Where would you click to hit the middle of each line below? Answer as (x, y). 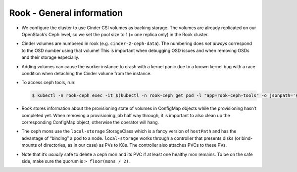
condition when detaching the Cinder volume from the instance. (87, 73)
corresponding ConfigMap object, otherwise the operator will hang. (90, 122)
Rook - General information (66, 13)
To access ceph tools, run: (49, 83)
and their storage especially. (50, 57)
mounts (29, 145)
